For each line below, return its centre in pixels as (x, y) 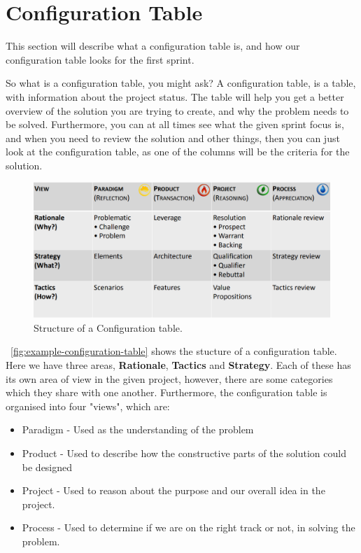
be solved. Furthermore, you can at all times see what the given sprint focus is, (175, 124)
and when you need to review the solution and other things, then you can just (173, 138)
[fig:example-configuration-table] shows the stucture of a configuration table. (174, 351)
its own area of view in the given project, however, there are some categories (169, 378)
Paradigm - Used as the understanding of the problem (138, 429)
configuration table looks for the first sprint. (100, 59)
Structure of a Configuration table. (108, 327)
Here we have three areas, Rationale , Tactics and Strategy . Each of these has (178, 365)
